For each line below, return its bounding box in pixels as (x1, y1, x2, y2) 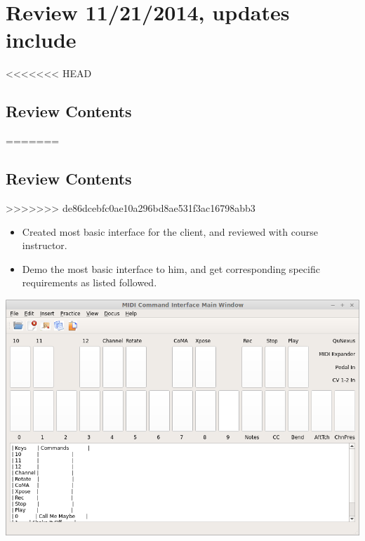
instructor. (22, 238, 67, 253)
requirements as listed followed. (22, 275, 157, 290)
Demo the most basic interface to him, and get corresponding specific (22, 261, 320, 276)
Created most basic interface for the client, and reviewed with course (22, 224, 318, 239)
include (6, 25, 77, 54)
